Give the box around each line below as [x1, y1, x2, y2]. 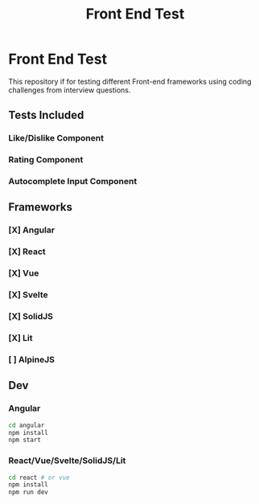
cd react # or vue [8, 473, 70, 481]
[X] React [8, 246, 46, 257]
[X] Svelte [8, 289, 48, 301]
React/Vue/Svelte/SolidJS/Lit [8, 455, 126, 466]
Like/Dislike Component [8, 133, 105, 144]
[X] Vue [8, 268, 39, 279]
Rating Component [8, 154, 84, 166]
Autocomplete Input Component [8, 176, 138, 187]
